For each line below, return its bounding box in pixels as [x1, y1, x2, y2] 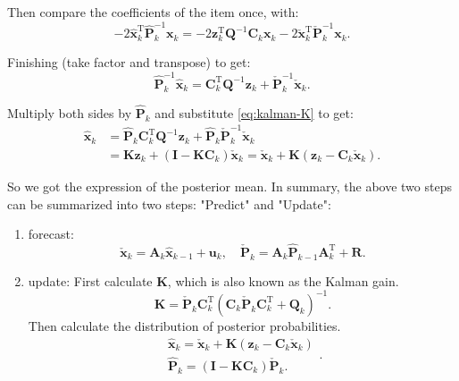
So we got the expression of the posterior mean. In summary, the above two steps [7, 176, 452, 195]
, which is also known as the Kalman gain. [167, 271, 399, 290]
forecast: [28, 224, 74, 243]
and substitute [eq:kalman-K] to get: [154, 103, 354, 122]
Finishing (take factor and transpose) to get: [7, 53, 251, 72]
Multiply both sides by [7, 103, 132, 122]
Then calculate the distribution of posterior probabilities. [28, 316, 341, 334]
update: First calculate [28, 271, 153, 290]
